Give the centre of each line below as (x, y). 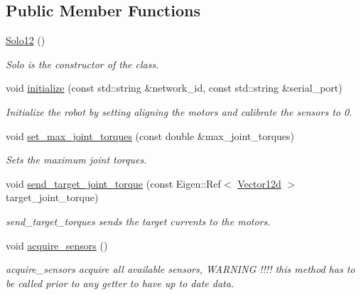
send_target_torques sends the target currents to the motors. (138, 221)
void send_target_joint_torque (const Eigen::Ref (113, 183)
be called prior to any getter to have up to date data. (120, 283)
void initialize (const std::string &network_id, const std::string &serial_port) (174, 88)
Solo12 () (26, 40)
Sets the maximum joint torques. (76, 160)
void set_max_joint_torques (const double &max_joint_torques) (150, 135)
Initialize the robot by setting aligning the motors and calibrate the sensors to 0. (179, 111)
